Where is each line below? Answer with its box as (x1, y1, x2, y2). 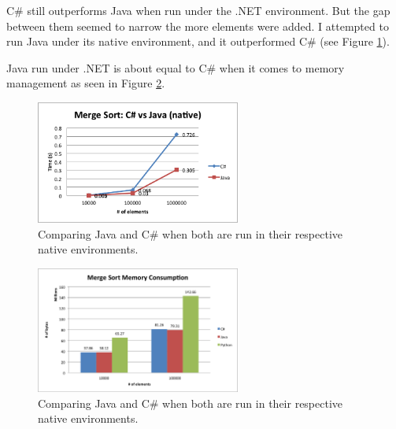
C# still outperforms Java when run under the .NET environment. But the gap (6, 2, 390, 18)
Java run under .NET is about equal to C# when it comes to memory (6, 59, 345, 76)
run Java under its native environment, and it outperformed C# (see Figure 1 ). (6, 33, 390, 50)
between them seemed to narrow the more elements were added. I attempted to (6, 17, 389, 34)
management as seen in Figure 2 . (6, 75, 165, 91)
